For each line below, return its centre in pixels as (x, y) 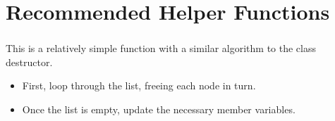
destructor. (29, 62)
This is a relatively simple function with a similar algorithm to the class (161, 48)
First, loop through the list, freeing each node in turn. (139, 85)
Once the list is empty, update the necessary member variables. (159, 109)
